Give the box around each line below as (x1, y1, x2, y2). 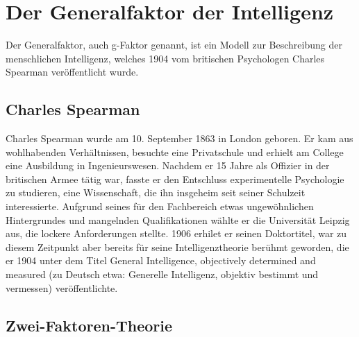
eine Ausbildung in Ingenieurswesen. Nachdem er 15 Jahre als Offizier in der (6, 158, 330, 173)
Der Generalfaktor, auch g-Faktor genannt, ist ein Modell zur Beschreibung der (6, 37, 342, 52)
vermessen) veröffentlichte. (6, 280, 118, 295)
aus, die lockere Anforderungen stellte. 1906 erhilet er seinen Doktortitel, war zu (6, 226, 347, 241)
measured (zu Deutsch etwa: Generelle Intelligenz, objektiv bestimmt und (6, 267, 319, 282)
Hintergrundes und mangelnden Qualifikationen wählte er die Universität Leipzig (6, 212, 350, 227)
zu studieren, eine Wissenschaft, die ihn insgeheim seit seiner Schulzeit (6, 185, 306, 200)
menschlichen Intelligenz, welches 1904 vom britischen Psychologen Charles (6, 51, 325, 65)
